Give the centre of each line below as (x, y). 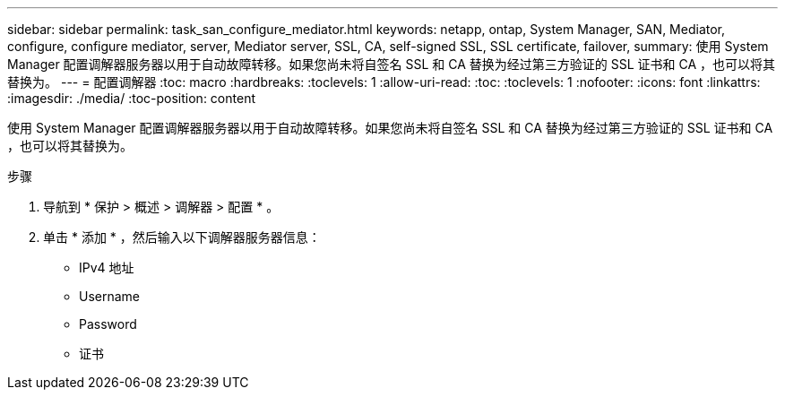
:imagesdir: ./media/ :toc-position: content (131, 98)
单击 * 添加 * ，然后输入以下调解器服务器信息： (182, 237)
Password (108, 324)
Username (110, 296)
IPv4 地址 (107, 268)
